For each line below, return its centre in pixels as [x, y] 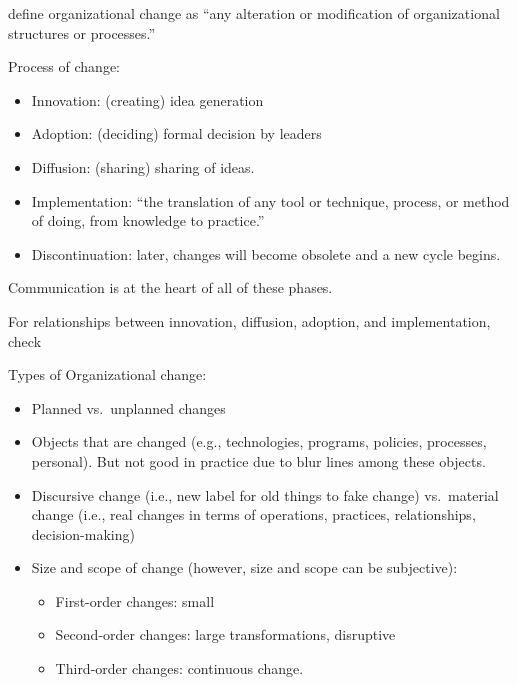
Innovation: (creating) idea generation [147, 99]
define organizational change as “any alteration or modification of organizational [254, 13]
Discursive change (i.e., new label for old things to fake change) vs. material [265, 494]
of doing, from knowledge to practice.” [148, 220]
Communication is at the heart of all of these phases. [170, 287]
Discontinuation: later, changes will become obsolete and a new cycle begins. [266, 253]
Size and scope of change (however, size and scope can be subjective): [244, 567]
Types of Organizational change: [107, 374]
